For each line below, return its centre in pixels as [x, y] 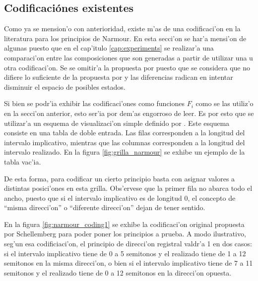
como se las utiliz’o [225, 103]
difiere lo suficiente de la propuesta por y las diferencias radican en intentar [119, 77]
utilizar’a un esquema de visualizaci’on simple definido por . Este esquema [117, 123]
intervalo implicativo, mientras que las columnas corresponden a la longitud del [125, 142]
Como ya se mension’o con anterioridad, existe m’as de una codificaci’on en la [122, 28]
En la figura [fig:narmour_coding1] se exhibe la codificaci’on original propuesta [124, 224]
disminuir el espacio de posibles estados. [65, 86]
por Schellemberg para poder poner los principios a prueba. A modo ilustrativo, [125, 234]
